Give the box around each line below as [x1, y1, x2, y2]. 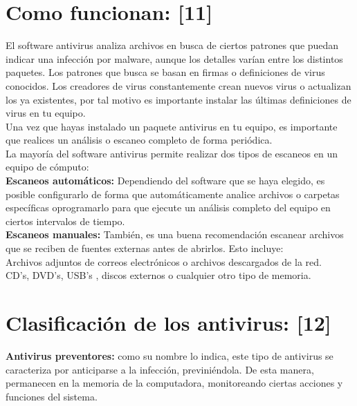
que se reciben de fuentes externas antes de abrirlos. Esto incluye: [6, 241, 284, 255]
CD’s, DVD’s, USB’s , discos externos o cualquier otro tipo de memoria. [6, 268, 311, 282]
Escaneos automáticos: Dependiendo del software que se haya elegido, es [6, 173, 325, 188]
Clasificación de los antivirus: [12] [6, 309, 331, 336]
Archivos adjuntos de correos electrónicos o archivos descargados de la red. [6, 254, 322, 269]
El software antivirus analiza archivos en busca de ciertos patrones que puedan [6, 38, 339, 52]
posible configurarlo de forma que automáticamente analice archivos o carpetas [6, 186, 340, 201]
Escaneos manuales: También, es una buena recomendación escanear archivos [6, 227, 344, 242]
